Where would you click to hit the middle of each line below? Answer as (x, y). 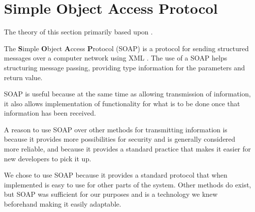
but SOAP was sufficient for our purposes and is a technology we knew (111, 194)
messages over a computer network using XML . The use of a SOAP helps (116, 58)
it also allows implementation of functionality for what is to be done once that (122, 103)
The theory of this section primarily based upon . (79, 32)
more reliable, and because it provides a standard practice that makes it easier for (127, 149)
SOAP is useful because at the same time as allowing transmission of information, (127, 94)
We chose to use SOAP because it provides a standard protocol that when (116, 175)
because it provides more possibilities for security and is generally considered (120, 139)
